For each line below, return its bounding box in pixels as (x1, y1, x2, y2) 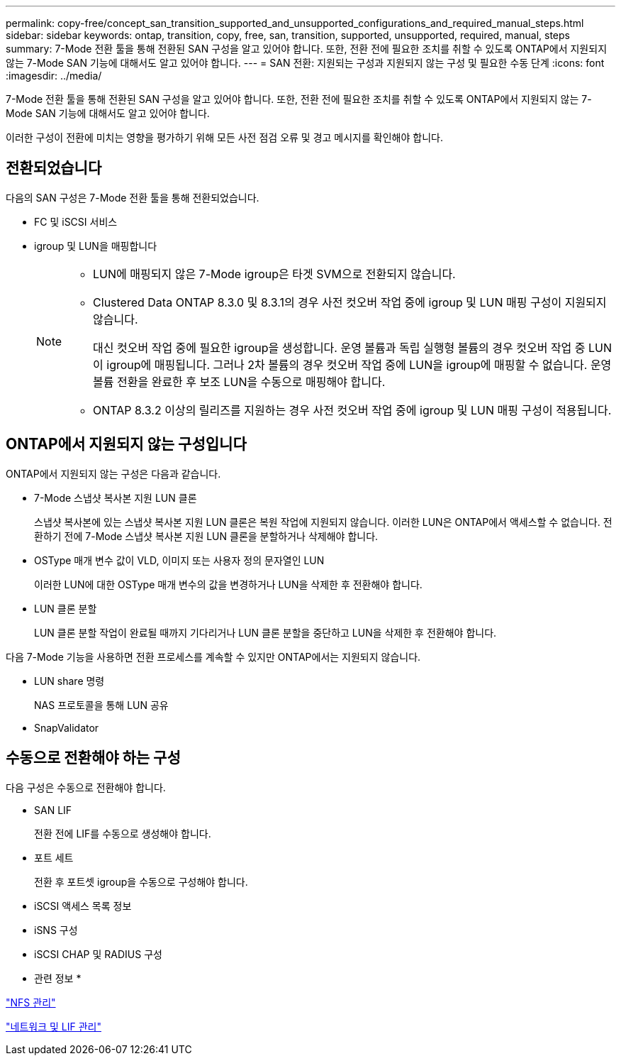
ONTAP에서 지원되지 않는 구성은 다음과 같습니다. (6, 467, 221, 480)
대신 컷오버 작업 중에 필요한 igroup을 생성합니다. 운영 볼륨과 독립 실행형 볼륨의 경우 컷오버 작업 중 (93, 340, 586, 355)
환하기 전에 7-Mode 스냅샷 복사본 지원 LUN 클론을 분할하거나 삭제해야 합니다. (34, 529, 379, 542)
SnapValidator (34, 721, 99, 734)
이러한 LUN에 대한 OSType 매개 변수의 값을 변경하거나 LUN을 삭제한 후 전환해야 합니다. (34, 578, 423, 590)
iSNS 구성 (34, 923, 78, 936)
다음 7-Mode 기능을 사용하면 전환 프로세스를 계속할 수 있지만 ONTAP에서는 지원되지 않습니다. (6, 650, 421, 663)
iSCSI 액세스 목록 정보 (34, 899, 132, 912)
